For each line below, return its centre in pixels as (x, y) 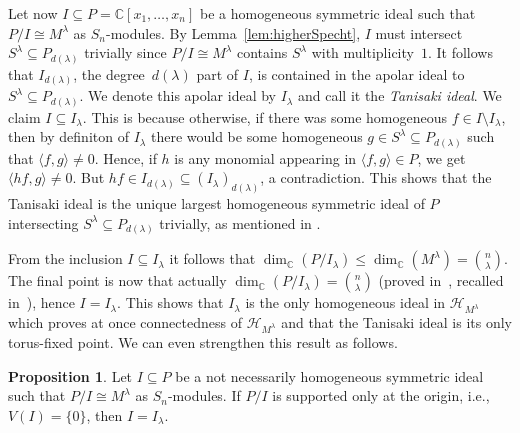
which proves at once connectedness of (125, 322)
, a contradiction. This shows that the (376, 177)
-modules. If (204, 395)
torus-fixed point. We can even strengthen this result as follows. (203, 341)
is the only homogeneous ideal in (345, 302)
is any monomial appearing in (265, 157)
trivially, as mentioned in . (240, 222)
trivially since (125, 52)
